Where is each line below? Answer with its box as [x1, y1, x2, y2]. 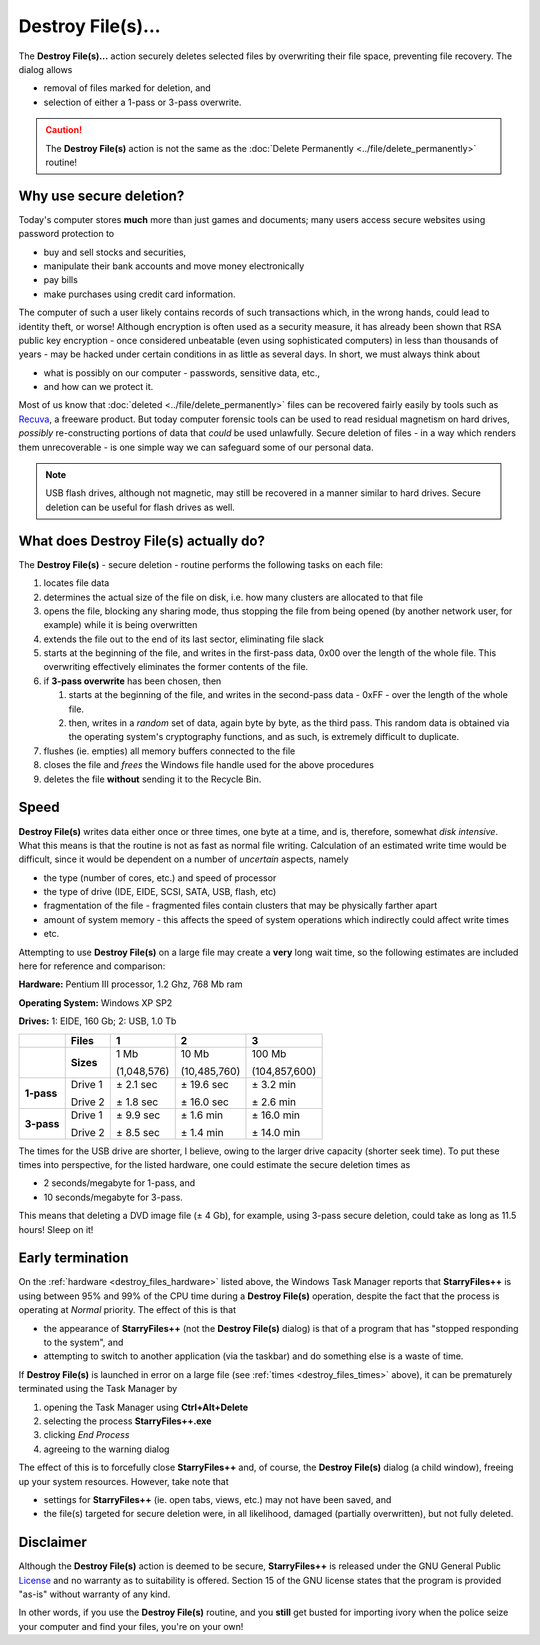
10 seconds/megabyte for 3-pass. [43, 1191, 184, 1203]
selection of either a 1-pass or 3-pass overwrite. [43, 96, 242, 108]
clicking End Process [43, 1429, 130, 1441]
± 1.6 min [180, 1108, 224, 1122]
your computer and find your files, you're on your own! [18, 1620, 244, 1632]
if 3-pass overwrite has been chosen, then [43, 675, 222, 687]
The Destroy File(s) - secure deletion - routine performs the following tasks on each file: [18, 558, 384, 570]
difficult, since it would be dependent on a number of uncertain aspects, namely [18, 853, 349, 865]
